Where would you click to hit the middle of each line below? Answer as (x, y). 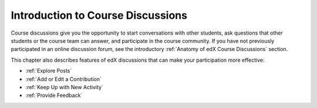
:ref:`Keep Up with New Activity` (65, 87)
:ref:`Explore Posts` (49, 71)
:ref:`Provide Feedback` (54, 95)
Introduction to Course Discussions (99, 15)
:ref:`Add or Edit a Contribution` (64, 79)
